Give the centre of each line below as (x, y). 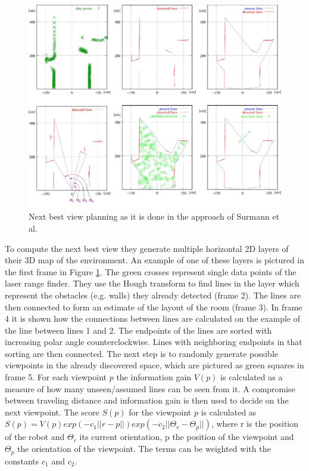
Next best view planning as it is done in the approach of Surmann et (154, 216)
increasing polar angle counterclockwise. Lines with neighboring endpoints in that (154, 342)
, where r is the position (255, 424)
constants (22, 461)
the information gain (154, 377)
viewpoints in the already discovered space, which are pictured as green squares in (154, 365)
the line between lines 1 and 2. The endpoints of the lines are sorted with (138, 330)
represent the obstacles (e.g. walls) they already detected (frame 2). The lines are (153, 295)
